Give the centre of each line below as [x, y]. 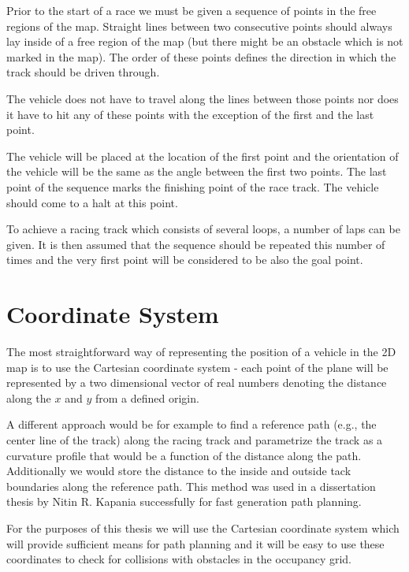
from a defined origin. [147, 397]
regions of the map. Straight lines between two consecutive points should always [199, 26]
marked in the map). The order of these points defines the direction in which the [201, 56]
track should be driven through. [83, 72]
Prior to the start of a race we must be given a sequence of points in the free [191, 10]
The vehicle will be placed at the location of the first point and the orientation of [203, 156]
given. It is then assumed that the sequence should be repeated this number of [196, 244]
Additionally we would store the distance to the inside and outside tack [179, 471]
